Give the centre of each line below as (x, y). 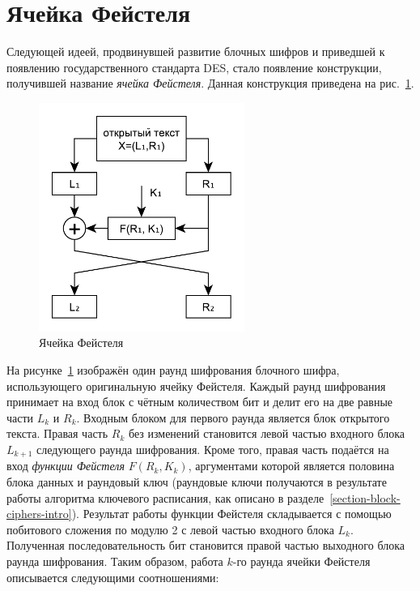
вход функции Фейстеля (66, 466)
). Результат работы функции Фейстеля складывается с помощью (231, 514)
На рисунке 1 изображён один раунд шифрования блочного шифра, (173, 370)
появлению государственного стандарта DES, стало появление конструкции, (194, 67)
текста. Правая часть (57, 433)
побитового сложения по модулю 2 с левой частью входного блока (170, 529)
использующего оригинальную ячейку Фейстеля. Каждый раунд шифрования (196, 385)
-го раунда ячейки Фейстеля (301, 561)
